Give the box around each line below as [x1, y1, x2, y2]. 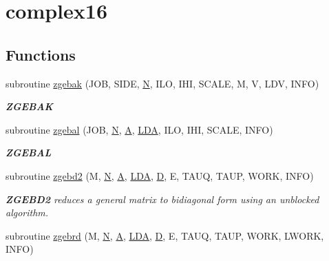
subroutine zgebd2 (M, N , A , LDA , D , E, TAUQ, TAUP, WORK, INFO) [6, 168, 314, 182]
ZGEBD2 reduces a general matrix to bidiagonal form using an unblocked [6, 191, 319, 206]
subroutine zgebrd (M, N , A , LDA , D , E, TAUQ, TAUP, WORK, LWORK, [6, 228, 324, 242]
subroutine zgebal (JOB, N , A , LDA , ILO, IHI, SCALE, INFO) [6, 122, 273, 136]
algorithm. [6, 205, 49, 220]
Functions [6, 43, 76, 65]
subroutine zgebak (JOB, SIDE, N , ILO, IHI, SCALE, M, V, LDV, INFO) [6, 76, 319, 90]
